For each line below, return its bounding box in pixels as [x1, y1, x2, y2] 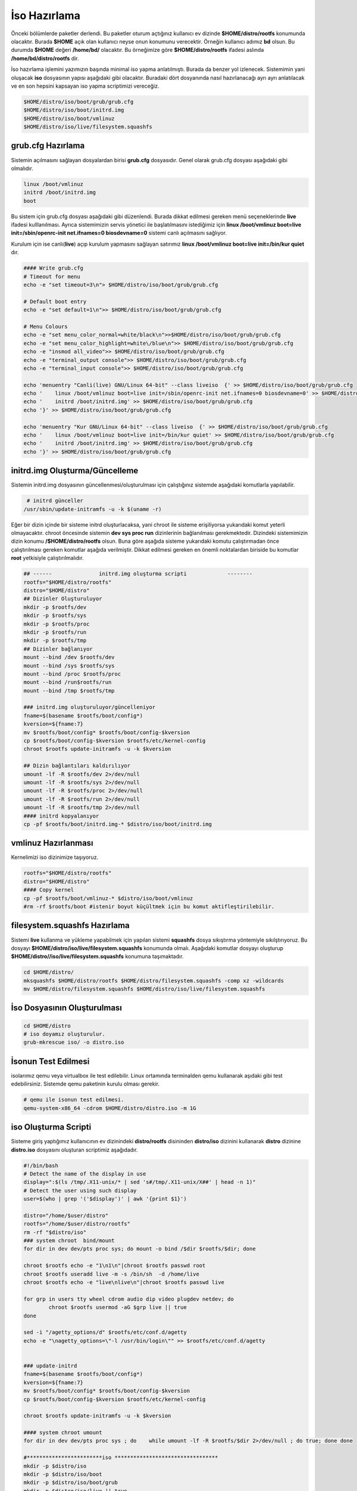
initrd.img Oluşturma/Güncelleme [11, 466, 139, 476]
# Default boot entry [23, 298, 87, 305]
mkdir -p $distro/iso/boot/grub [23, 1479, 118, 1486]
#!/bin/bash [23, 1162, 59, 1169]
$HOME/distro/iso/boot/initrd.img [23, 107, 124, 113]
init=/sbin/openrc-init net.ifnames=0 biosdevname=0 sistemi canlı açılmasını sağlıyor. [11, 230, 227, 237]
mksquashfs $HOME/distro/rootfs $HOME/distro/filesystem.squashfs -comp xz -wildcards [23, 977, 284, 984]
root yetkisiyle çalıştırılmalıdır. [11, 555, 84, 562]
